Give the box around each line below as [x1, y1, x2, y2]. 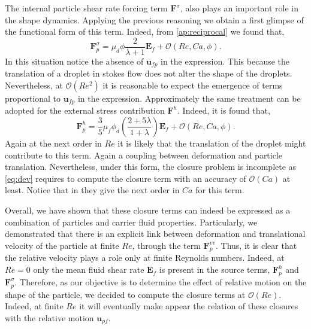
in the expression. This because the [161, 54, 290, 67]
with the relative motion [5, 311, 94, 324]
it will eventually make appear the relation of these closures [79, 300, 298, 312]
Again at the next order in [5, 136, 102, 149]
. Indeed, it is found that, [177, 104, 270, 117]
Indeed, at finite [5, 300, 64, 312]
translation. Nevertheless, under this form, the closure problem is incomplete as [5, 160, 297, 173]
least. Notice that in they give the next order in [5, 184, 180, 196]
